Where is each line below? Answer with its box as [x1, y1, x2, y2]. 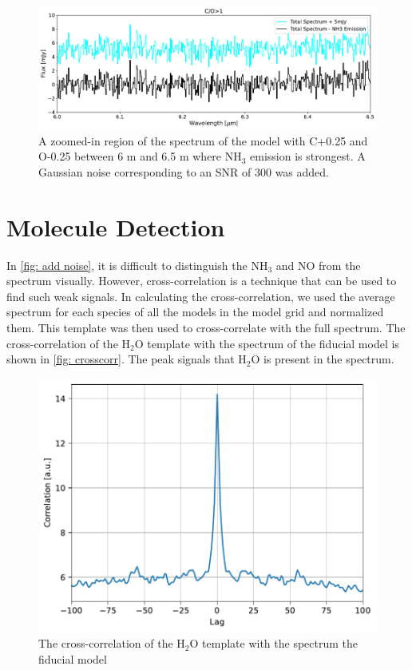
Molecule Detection [6, 210, 225, 243]
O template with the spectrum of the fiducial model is [134, 335, 399, 351]
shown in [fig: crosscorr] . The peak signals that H [6, 351, 247, 367]
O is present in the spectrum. [251, 351, 394, 367]
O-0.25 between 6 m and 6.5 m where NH [38, 148, 242, 165]
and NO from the [275, 256, 361, 273]
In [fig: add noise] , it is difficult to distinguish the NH [6, 256, 268, 273]
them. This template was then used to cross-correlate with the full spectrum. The [6, 319, 406, 336]
